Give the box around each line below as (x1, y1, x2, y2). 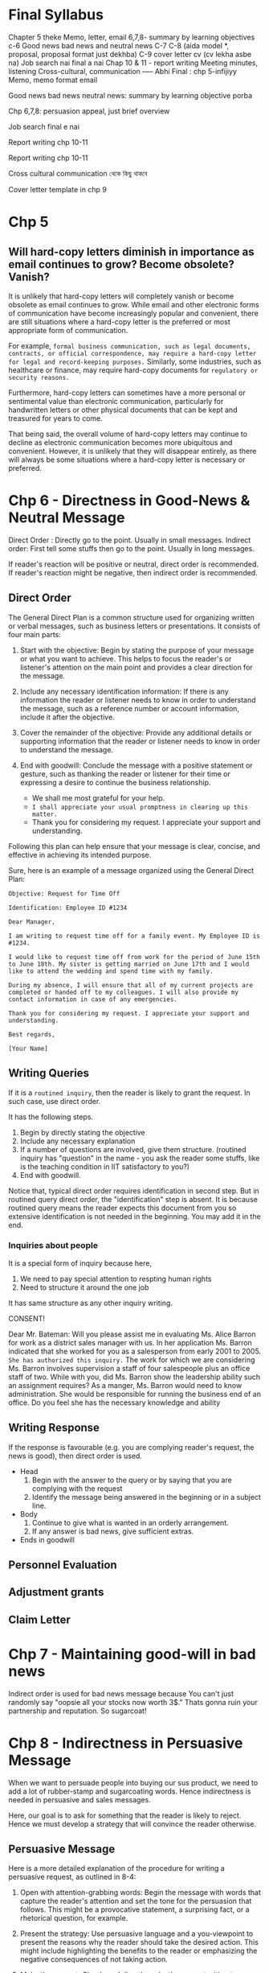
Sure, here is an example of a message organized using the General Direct (8, 865, 255, 875)
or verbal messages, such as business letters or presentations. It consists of (8, 621, 261, 631)
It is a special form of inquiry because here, (8, 1258, 153, 1268)
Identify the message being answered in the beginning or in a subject (31, 1492, 261, 1501)
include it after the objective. (19, 712, 115, 722)
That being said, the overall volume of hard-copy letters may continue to (8, 429, 247, 439)
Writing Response (8, 1421, 100, 1435)
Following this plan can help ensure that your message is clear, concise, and (8, 841, 261, 851)
